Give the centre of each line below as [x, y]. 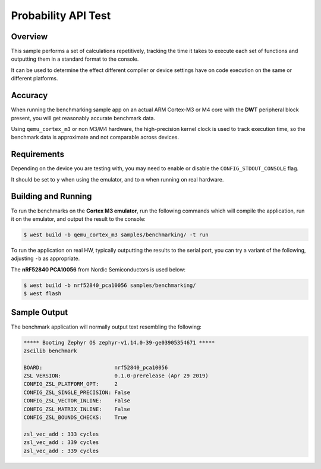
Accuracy [29, 96]
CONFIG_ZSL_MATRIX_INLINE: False [77, 409]
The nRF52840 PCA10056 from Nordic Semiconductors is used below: [98, 269]
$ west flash [43, 294]
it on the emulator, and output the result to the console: [78, 219]
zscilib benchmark [50, 351]
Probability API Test [61, 15]
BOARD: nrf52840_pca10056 [96, 367]
